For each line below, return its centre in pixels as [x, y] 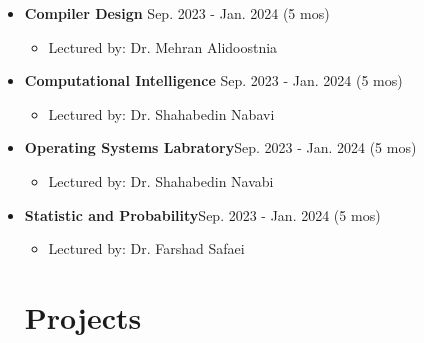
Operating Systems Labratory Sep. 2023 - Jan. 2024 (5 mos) [220, 147]
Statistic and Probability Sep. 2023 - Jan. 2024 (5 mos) [202, 214]
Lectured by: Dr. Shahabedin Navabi [161, 180]
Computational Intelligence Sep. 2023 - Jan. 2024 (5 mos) [213, 80]
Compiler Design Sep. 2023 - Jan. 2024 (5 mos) [177, 13]
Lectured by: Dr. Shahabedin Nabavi [161, 113]
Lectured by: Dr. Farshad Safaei [146, 248]
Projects [83, 316]
